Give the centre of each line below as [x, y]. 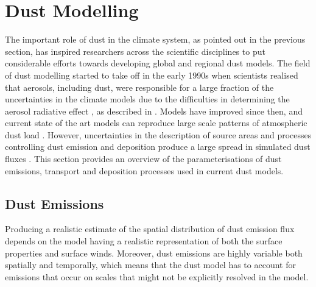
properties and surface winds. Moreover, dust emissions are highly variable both [154, 253]
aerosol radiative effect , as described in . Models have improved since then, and [154, 111]
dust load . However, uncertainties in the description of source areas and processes [158, 134]
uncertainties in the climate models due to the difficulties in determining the [147, 99]
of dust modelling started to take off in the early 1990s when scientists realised [152, 75]
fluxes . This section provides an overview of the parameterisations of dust [143, 159]
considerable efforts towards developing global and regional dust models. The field [158, 63]
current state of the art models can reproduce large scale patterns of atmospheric [156, 123]
